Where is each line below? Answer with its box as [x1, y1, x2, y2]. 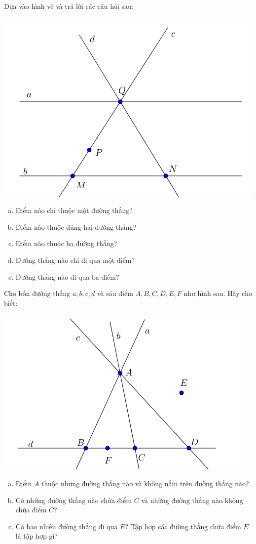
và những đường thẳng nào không [141, 495, 243, 505]
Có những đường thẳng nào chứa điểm [15, 495, 132, 505]
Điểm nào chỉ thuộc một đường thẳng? [15, 205, 133, 215]
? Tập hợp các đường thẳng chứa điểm [125, 521, 241, 531]
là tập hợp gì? [15, 531, 58, 541]
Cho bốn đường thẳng [4, 288, 71, 298]
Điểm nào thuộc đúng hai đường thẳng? [15, 221, 137, 232]
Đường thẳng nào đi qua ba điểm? [15, 271, 119, 282]
